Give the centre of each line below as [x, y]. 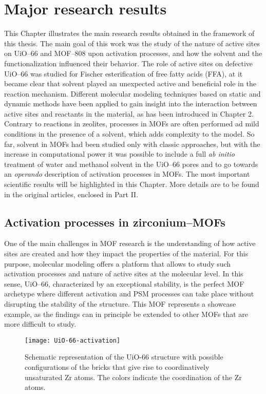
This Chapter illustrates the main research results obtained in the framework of [129, 33]
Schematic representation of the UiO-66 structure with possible [124, 357]
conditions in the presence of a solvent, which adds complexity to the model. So [129, 134]
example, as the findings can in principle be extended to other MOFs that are [126, 314]
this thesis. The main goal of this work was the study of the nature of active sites [132, 43]
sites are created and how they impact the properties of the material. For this [126, 254]
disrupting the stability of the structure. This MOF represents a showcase [120, 303]
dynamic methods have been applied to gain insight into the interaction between [131, 104]
